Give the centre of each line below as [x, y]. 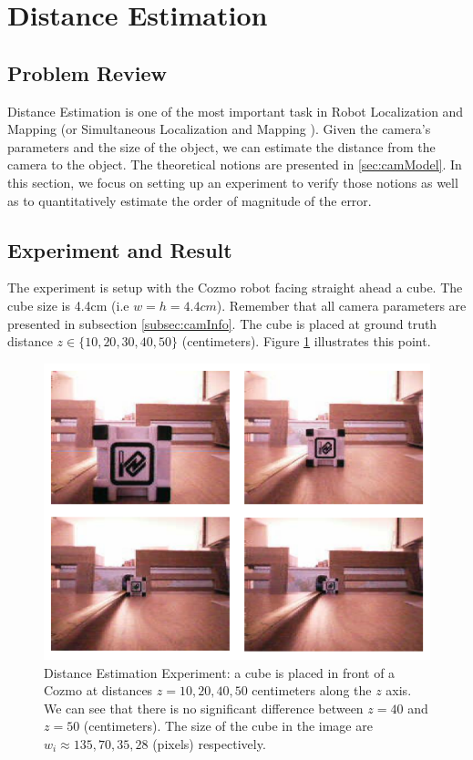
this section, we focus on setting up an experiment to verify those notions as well [233, 182]
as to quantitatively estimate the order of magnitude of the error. [190, 200]
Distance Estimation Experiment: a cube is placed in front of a [220, 672]
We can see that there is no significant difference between [204, 708]
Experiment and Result [120, 249]
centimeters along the [312, 690]
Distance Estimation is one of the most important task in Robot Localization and [236, 111]
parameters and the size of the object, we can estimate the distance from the [221, 146]
